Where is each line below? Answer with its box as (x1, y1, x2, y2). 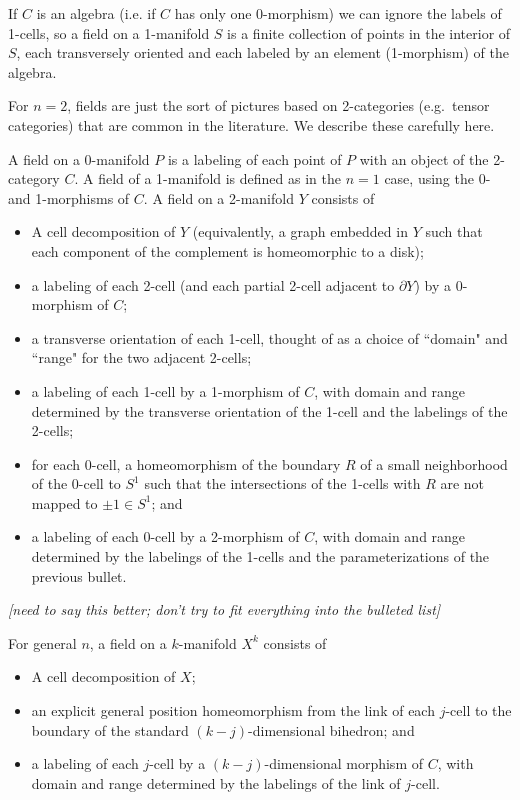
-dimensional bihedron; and (248, 719, 415, 740)
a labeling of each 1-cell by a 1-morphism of (31, 380, 300, 401)
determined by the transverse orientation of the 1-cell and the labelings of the (31, 400, 508, 421)
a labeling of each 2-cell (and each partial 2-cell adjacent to (31, 274, 395, 295)
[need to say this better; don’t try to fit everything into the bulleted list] (8, 599, 441, 620)
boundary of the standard (31, 719, 189, 740)
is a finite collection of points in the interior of (227, 22, 511, 43)
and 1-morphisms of (8, 187, 130, 208)
